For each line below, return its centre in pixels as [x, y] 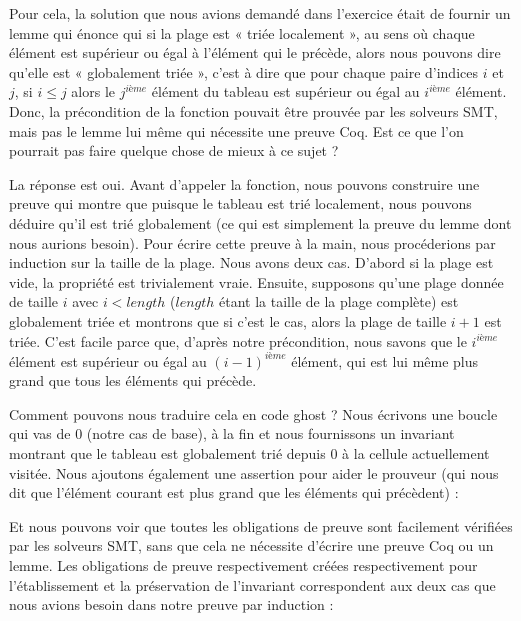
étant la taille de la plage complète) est [339, 301]
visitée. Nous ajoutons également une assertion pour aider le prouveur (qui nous [254, 472]
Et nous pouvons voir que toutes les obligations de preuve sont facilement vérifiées [261, 525]
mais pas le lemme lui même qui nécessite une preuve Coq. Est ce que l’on [236, 130]
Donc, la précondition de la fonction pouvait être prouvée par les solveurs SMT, [253, 110]
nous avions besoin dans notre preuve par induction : [171, 604]
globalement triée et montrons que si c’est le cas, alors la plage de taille [228, 320]
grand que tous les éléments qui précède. [133, 380]
